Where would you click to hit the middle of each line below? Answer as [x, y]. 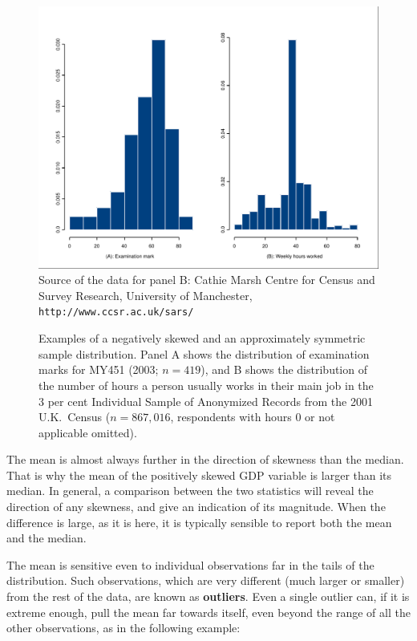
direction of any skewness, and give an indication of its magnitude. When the [196, 507]
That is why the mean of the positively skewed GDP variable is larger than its [199, 475]
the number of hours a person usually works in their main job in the [206, 385]
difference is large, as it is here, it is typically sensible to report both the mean [199, 522]
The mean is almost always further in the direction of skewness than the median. [205, 459]
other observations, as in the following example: [123, 628]
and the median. [47, 538]
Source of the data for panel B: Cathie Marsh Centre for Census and [207, 280]
